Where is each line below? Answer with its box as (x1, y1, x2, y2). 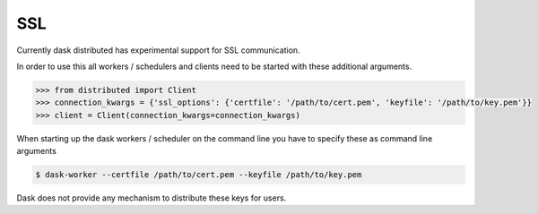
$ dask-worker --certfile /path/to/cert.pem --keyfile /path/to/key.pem (35, 170, 362, 180)
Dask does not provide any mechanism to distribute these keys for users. (16, 193, 287, 203)
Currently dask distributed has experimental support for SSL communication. (16, 45, 300, 56)
